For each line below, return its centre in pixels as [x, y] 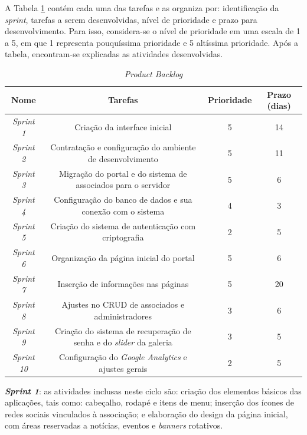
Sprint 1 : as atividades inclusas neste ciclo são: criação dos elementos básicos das [153, 390]
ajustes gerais [123, 368]
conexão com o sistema [123, 211]
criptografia [123, 237]
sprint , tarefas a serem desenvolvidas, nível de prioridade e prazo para [131, 19]
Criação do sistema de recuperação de [123, 330]
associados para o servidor [123, 185]
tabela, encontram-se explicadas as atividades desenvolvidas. [114, 54]
